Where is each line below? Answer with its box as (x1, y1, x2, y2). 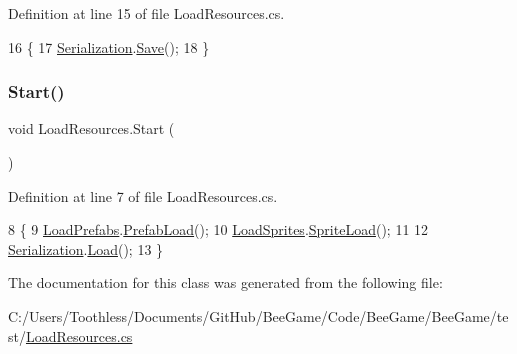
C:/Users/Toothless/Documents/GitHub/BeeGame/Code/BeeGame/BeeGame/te (8, 305, 509, 326)
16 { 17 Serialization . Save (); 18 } (8, 36, 210, 57)
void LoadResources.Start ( (8, 118, 175, 139)
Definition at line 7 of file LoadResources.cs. (8, 185, 278, 206)
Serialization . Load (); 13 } (8, 238, 164, 259)
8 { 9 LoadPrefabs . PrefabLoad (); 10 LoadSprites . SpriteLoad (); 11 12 (8, 219, 429, 240)
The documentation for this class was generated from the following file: (8, 272, 443, 293)
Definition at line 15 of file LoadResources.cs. (8, 3, 285, 23)
